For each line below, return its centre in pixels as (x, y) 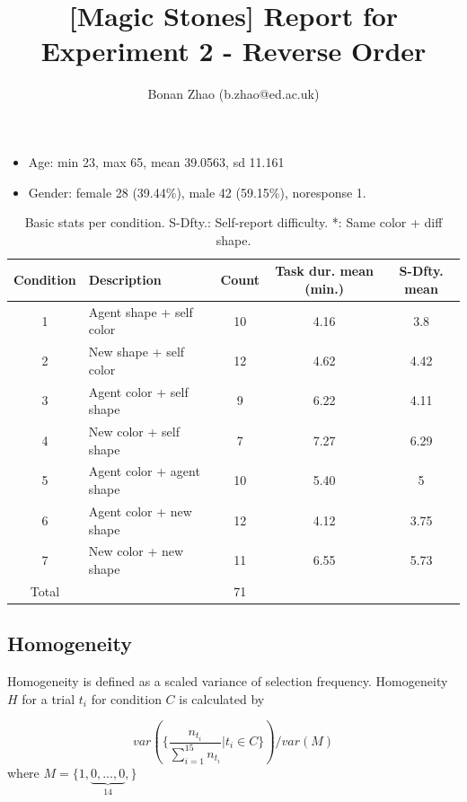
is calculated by (222, 698)
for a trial (48, 698)
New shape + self (137, 352)
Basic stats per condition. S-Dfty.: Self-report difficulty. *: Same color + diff (233, 222)
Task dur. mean (325, 271)
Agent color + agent (144, 471)
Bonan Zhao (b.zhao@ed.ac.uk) (233, 94)
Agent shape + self (141, 311)
